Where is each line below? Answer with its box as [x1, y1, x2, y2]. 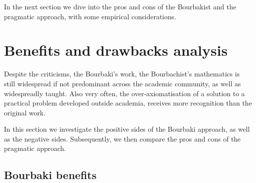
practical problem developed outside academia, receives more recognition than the [4, 98, 252, 108]
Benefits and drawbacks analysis [4, 40, 228, 60]
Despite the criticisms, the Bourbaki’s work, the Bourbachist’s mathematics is [4, 69, 240, 79]
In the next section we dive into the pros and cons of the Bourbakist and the [4, 1, 236, 11]
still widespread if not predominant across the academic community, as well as [4, 78, 241, 88]
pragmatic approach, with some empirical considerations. [4, 11, 176, 21]
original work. [4, 107, 46, 117]
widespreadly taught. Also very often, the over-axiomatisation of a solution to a [4, 88, 245, 98]
